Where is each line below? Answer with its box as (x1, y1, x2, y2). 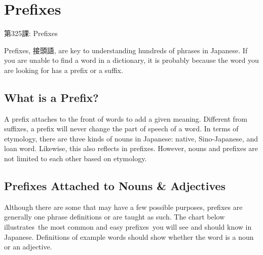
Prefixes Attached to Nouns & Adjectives (4, 178, 226, 194)
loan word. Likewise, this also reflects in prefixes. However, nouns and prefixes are (4, 143, 258, 154)
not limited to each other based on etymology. (4, 153, 147, 164)
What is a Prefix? (4, 89, 99, 105)
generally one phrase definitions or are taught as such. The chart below (4, 211, 225, 222)
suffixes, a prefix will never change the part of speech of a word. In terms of (4, 123, 239, 134)
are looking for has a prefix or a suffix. (4, 64, 123, 75)
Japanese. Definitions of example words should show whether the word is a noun (4, 231, 254, 242)
